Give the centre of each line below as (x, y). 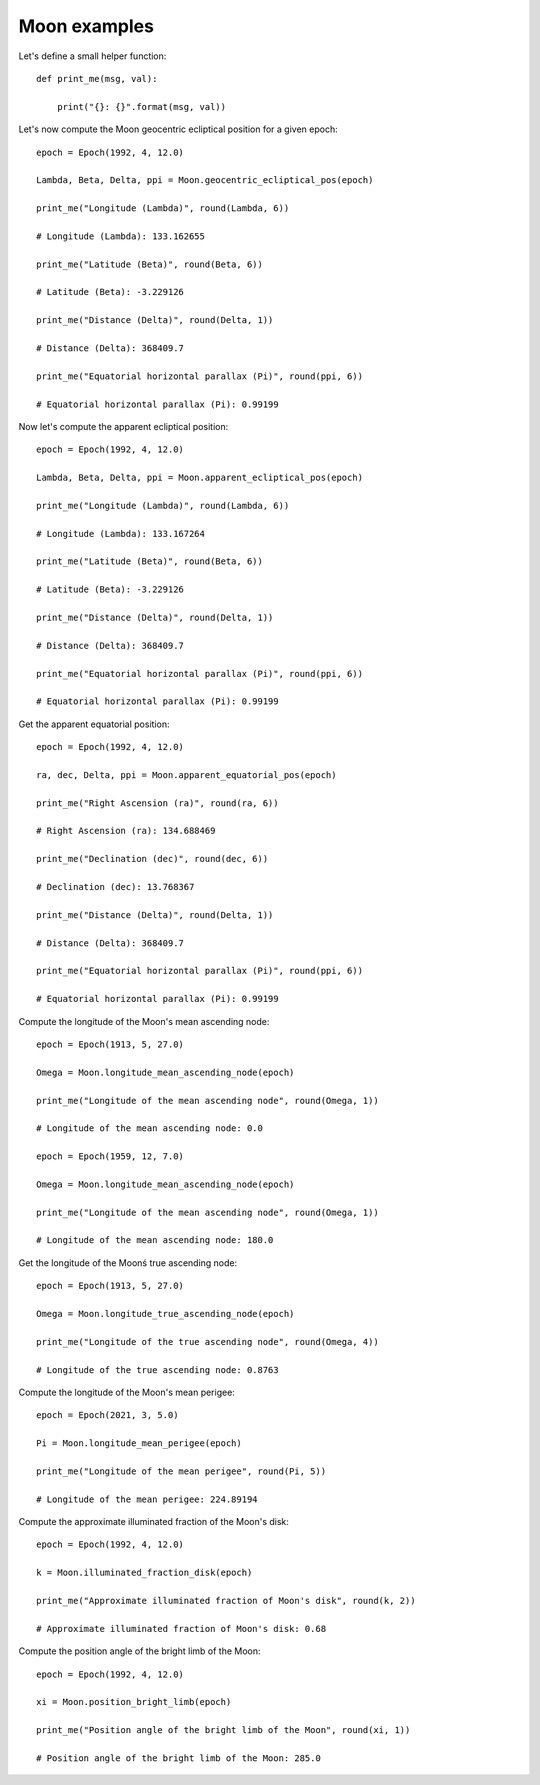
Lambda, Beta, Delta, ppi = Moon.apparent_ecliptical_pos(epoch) (200, 478)
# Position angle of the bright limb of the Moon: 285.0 (179, 1758)
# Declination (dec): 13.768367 (115, 887)
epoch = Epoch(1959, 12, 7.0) (110, 1156)
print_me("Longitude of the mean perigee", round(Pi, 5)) (181, 1471)
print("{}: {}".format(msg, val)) (141, 106)
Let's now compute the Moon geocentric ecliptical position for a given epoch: (178, 129)
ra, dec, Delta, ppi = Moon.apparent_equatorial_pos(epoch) (186, 774)
